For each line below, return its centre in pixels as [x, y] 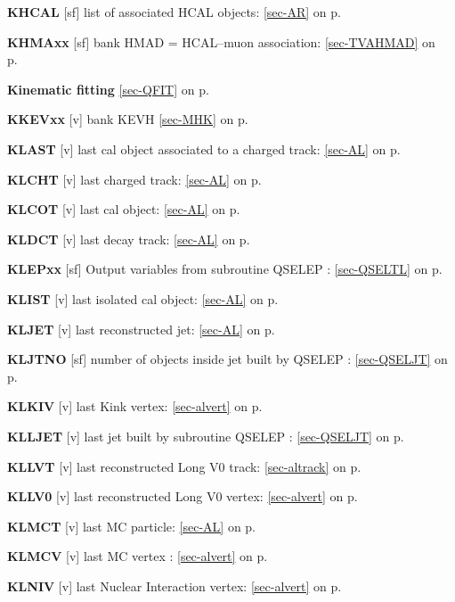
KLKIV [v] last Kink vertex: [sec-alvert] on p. [135, 406]
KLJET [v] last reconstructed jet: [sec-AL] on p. [141, 329]
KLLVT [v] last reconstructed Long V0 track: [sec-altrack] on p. [184, 466]
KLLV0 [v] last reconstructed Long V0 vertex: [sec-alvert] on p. [183, 496]
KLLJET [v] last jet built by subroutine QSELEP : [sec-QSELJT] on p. [206, 436]
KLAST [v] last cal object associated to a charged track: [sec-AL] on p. [204, 148]
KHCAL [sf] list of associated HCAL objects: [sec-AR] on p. [174, 12]
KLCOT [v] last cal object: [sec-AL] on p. [124, 209]
